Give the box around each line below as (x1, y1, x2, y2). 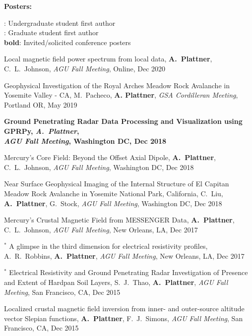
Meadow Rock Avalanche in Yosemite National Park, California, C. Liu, (4, 188, 223, 198)
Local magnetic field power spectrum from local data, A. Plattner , (4, 54, 212, 64)
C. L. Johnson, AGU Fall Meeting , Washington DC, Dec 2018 (4, 162, 194, 172)
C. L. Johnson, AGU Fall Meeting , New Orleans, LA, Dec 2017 (4, 224, 198, 234)
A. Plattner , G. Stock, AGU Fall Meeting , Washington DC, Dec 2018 (4, 198, 222, 208)
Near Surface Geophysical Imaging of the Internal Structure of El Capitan (4, 178, 229, 189)
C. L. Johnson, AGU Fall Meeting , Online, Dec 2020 (4, 63, 166, 73)
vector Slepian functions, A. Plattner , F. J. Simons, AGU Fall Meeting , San (4, 313, 243, 323)
